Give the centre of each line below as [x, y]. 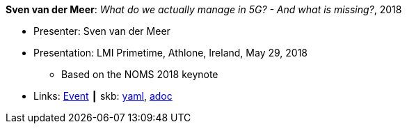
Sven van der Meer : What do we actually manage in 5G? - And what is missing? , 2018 [204, 9]
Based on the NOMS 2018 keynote [140, 74]
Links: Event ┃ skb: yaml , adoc [103, 96]
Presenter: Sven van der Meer [102, 31]
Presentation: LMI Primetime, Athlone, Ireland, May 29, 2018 [171, 53]
